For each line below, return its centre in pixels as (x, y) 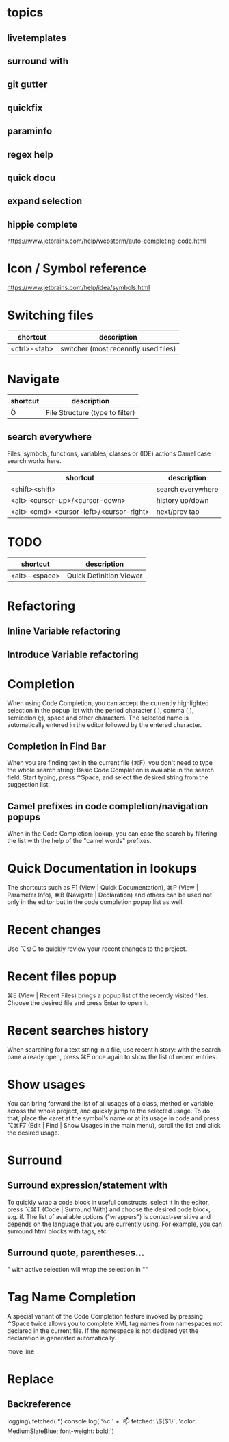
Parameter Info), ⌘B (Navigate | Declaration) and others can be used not (110, 895)
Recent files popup (62, 977)
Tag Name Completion (72, 1297)
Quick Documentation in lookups (102, 868)
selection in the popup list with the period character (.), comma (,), (100, 710)
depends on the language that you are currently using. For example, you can (115, 1224)
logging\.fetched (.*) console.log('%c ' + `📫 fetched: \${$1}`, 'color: (102, 1421)
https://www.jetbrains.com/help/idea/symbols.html (79, 288)
